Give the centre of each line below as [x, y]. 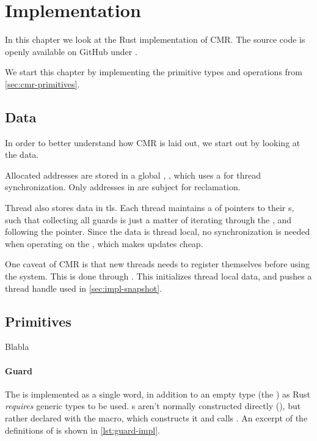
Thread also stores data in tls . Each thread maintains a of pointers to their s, [150, 208]
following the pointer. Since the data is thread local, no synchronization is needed [158, 232]
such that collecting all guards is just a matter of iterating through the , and [148, 219]
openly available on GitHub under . [71, 51]
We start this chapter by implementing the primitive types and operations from [154, 72]
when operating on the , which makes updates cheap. [104, 243]
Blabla [17, 346]
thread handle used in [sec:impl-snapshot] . [84, 288]
